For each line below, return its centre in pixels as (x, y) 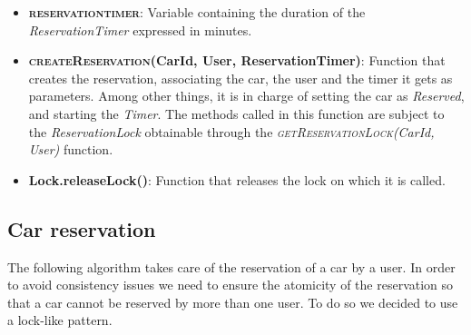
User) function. (71, 149)
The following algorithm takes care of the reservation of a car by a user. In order (231, 266)
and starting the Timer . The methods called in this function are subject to (236, 113)
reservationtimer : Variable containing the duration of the (197, 12)
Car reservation (82, 228)
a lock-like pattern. (60, 320)
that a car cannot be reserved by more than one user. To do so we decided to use (233, 302)
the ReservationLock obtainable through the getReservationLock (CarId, (231, 131)
